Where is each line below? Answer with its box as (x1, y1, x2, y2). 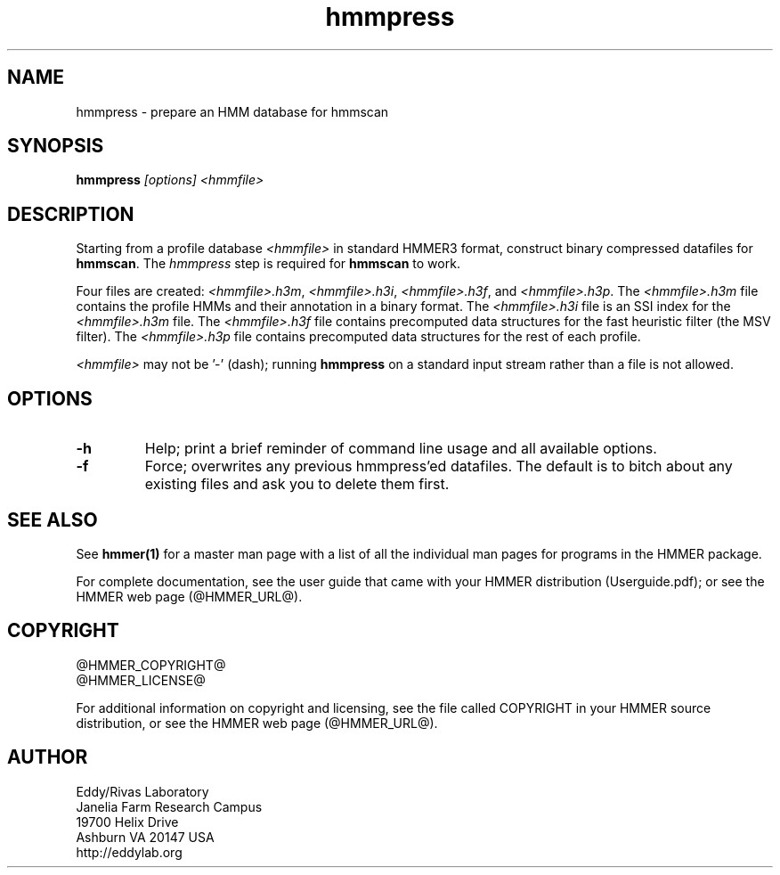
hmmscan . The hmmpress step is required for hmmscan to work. (76, 256, 460, 272)
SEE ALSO (7, 508, 98, 531)
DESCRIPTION (7, 202, 134, 225)
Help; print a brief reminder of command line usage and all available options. (144, 439, 657, 458)
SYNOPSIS (7, 135, 104, 158)
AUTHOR (7, 746, 88, 769)
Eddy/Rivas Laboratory (76, 783, 209, 799)
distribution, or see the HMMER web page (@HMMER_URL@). (76, 715, 438, 731)
